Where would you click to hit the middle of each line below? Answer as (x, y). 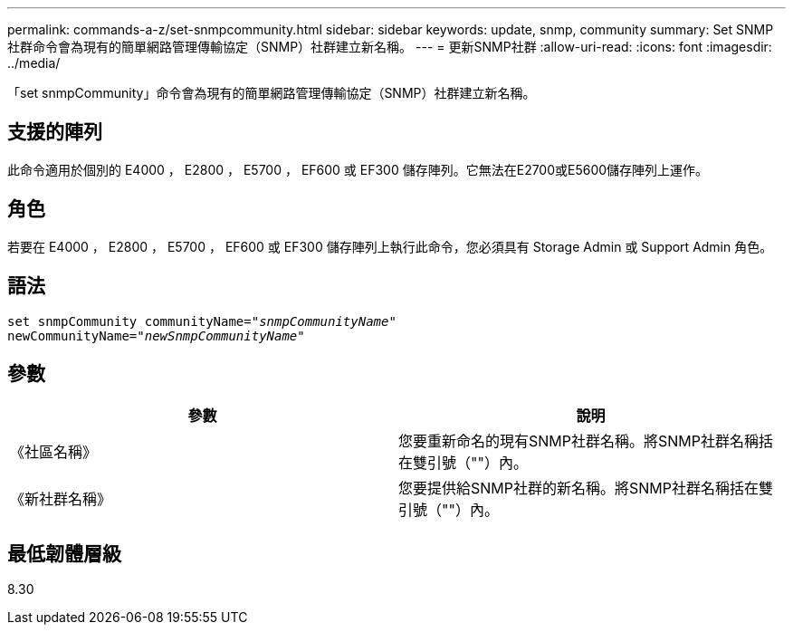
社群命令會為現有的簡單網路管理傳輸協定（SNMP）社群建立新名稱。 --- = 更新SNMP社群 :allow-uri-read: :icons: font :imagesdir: (390, 47)
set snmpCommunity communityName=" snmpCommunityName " (202, 321)
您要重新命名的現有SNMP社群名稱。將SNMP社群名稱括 (586, 441)
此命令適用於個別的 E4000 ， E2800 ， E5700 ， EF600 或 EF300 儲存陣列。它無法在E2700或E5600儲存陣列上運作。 (358, 169)
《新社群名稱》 (61, 499)
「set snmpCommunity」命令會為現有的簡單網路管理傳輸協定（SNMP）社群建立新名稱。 (272, 93)
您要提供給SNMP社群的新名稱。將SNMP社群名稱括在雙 (586, 488)
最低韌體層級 (64, 553)
